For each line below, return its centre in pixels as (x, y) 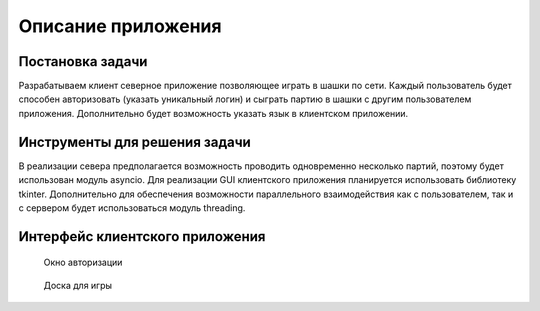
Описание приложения (120, 26)
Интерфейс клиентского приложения (142, 236)
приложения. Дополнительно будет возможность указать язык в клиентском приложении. (213, 113)
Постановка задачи (83, 61)
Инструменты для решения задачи (135, 141)
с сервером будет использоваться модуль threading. (132, 207)
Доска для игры (78, 285)
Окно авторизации (83, 262)
